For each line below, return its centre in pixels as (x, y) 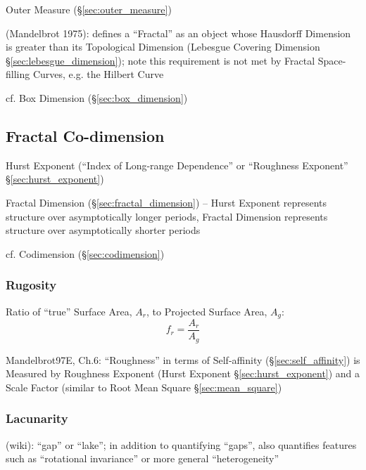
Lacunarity (37, 418)
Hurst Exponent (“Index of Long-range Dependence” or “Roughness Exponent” (177, 165)
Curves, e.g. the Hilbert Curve (98, 74)
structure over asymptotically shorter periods (103, 230)
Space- (332, 60)
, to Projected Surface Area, (207, 311)
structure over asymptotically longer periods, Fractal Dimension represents (167, 216)
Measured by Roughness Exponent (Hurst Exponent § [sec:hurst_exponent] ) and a (183, 373)
